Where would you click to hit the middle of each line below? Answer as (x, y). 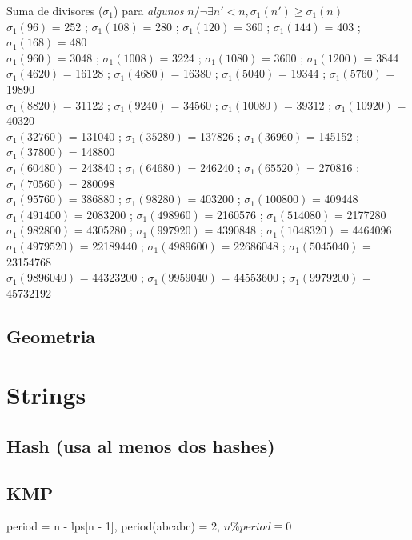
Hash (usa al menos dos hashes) (141, 445)
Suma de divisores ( (55, 10)
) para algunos (149, 10)
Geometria (51, 336)
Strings (46, 395)
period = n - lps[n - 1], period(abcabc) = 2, (113, 526)
